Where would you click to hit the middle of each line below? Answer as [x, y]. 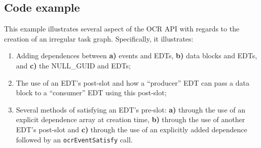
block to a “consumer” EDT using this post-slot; [91, 92]
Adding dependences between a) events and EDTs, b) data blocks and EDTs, [137, 55]
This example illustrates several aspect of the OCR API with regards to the [122, 29]
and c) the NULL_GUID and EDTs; [73, 65]
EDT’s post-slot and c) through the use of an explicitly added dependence [132, 129]
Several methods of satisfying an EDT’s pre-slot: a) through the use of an [130, 109]
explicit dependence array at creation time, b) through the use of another [130, 119]
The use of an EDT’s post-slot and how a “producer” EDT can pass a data [133, 82]
